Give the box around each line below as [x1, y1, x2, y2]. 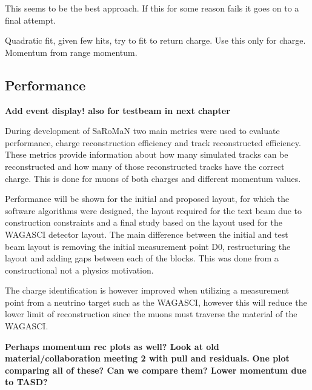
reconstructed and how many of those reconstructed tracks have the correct [5, 160, 285, 172]
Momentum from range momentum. [5, 45, 138, 58]
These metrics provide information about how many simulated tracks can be [5, 148, 288, 161]
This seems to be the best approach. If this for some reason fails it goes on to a [5, 2, 299, 14]
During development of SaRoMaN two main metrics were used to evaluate [5, 124, 280, 137]
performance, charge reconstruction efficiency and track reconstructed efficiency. [5, 136, 301, 149]
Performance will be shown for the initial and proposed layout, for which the [5, 192, 290, 205]
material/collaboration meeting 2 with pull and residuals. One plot [5, 352, 290, 365]
